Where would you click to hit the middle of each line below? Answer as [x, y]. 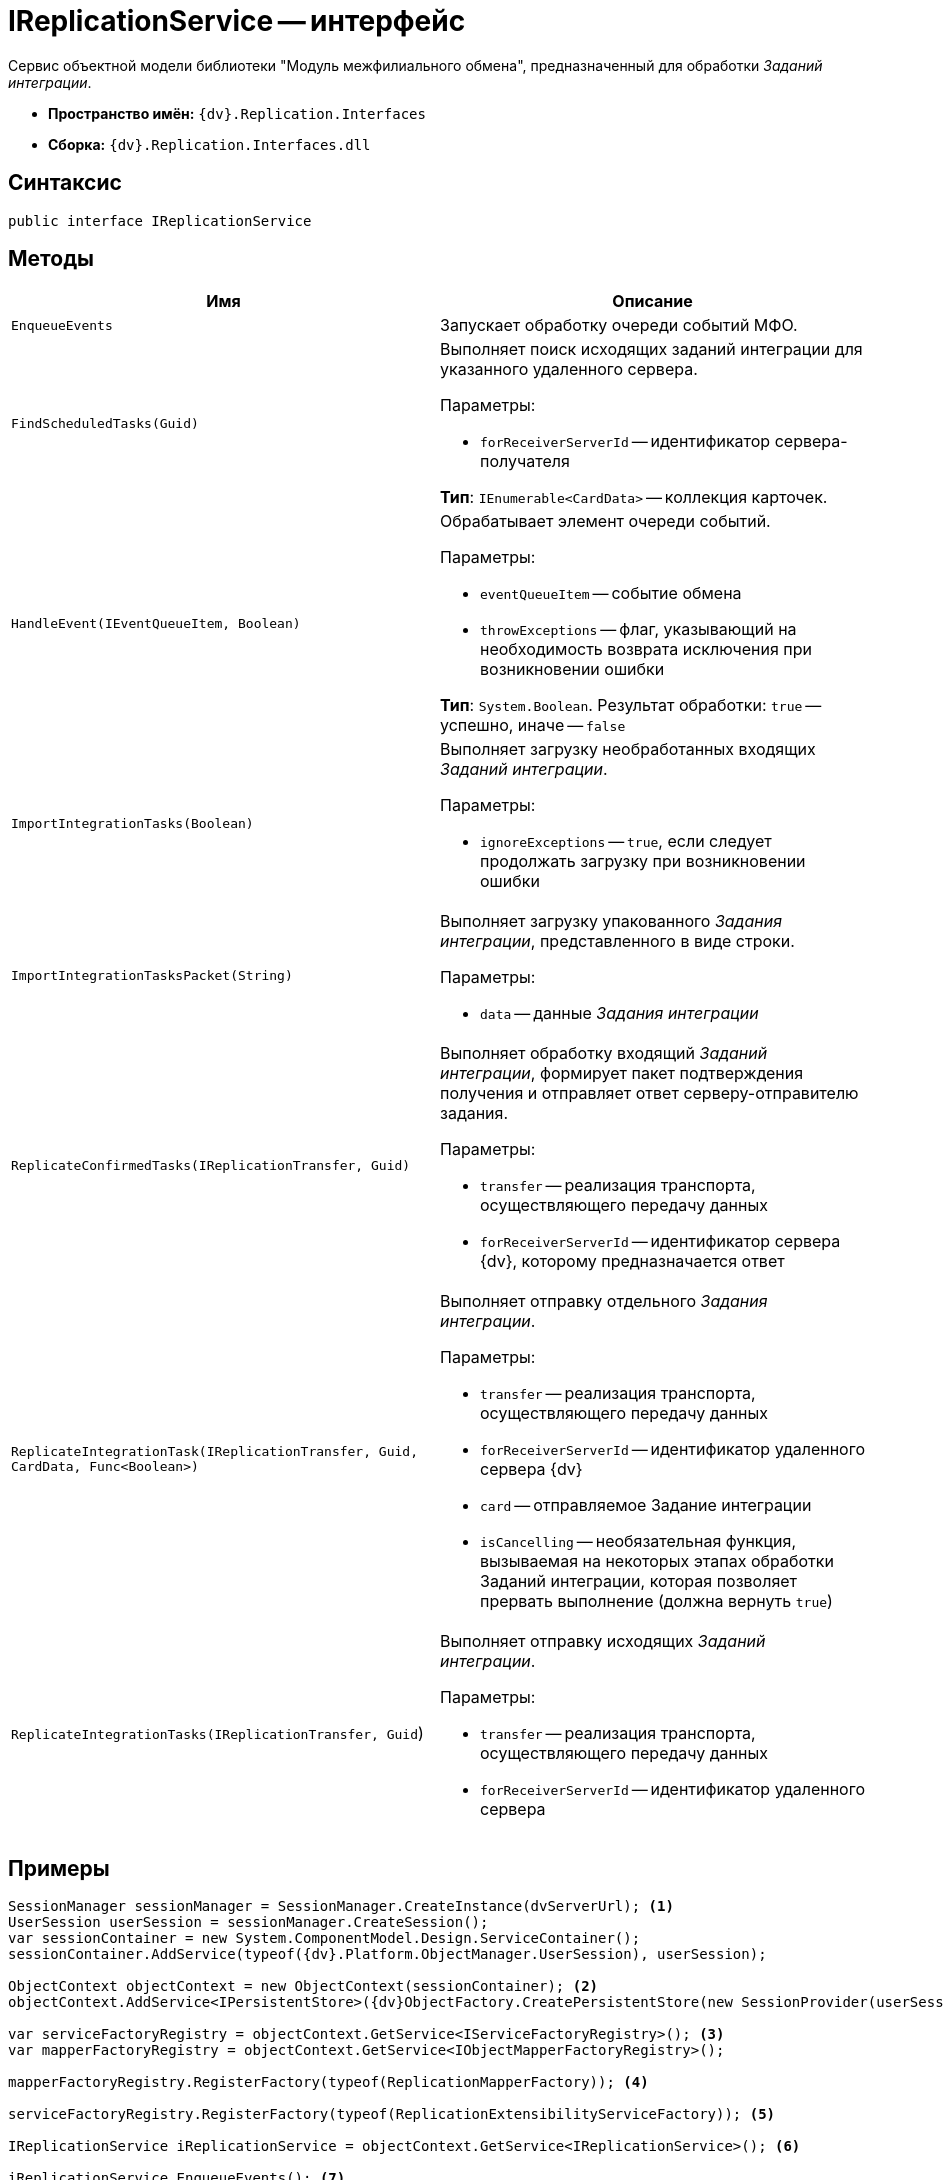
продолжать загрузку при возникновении [643, 861]
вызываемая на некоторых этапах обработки [657, 1561]
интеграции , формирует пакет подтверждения [622, 1073]
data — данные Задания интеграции [619, 1013]
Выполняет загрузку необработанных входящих [628, 749]
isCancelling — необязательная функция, [638, 1541]
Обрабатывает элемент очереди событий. [605, 521]
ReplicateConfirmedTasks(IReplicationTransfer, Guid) [211, 1165]
